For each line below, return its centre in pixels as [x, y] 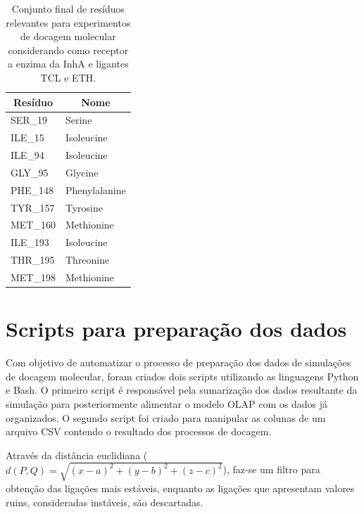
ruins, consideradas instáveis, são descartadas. [105, 502]
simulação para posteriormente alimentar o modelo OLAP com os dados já [167, 404]
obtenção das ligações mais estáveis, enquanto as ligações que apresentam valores [180, 488]
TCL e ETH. [68, 77]
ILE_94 [27, 155]
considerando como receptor [68, 50]
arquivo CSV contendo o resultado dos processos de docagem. [139, 431]
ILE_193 [30, 242]
